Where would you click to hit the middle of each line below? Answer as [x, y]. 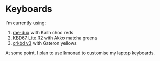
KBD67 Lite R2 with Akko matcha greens [55, 38]
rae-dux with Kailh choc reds [43, 32]
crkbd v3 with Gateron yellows [45, 43]
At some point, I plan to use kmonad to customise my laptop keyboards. [80, 53]
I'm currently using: [26, 23]
